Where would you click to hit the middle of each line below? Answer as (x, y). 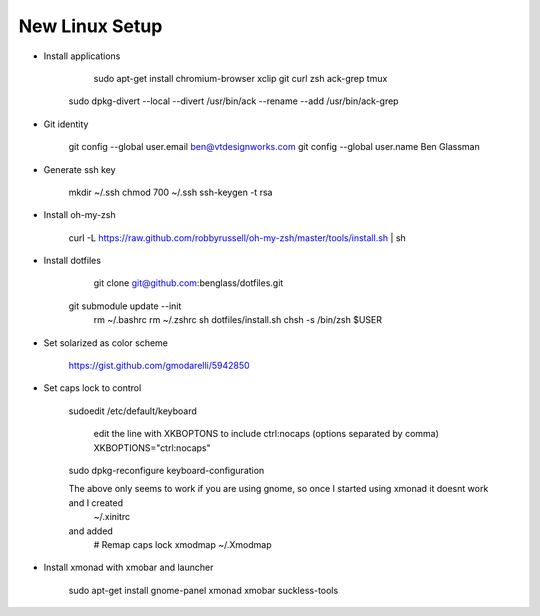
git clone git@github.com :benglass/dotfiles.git (188, 283)
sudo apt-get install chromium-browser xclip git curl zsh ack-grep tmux (240, 78)
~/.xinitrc (112, 517)
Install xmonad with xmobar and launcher (128, 567)
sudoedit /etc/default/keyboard (132, 411)
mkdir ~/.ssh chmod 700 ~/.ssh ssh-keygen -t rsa (170, 192)
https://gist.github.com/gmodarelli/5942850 (159, 366)
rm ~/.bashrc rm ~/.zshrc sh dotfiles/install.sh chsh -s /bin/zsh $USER (238, 320)
